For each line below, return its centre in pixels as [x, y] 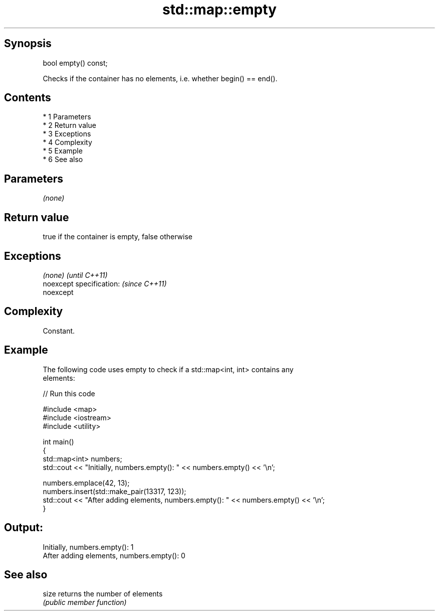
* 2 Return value [69, 125]
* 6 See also [63, 160]
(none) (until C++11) [75, 275]
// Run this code [69, 393]
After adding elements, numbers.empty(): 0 [114, 555]
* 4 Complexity [67, 142]
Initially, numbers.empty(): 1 [88, 547]
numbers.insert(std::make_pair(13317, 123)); [115, 491]
